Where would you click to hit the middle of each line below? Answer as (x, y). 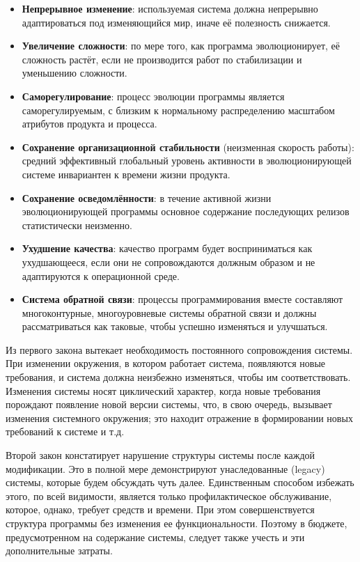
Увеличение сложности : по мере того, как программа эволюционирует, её (181, 46)
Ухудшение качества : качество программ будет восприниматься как (167, 248)
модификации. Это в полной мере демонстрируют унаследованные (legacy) (165, 468)
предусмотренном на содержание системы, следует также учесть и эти (155, 537)
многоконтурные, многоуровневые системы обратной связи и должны (169, 312)
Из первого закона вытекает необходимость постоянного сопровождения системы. (179, 349)
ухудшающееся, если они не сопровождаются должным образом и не (169, 262)
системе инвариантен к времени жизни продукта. (126, 174)
